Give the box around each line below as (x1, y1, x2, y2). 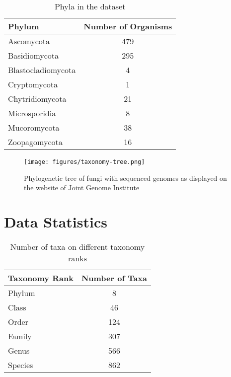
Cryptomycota (8, 78, 58, 90)
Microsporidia (8, 107, 56, 119)
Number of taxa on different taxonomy (10, 240, 145, 252)
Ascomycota (8, 35, 50, 47)
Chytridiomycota (8, 93, 67, 104)
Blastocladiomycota (8, 64, 76, 75)
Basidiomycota (8, 50, 59, 61)
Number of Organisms (83, 20, 172, 32)
